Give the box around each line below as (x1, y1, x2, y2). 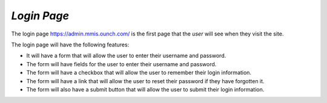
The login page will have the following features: (11, 41, 130, 48)
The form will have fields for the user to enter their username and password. (26, 60, 217, 67)
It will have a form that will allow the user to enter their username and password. (26, 52, 226, 60)
